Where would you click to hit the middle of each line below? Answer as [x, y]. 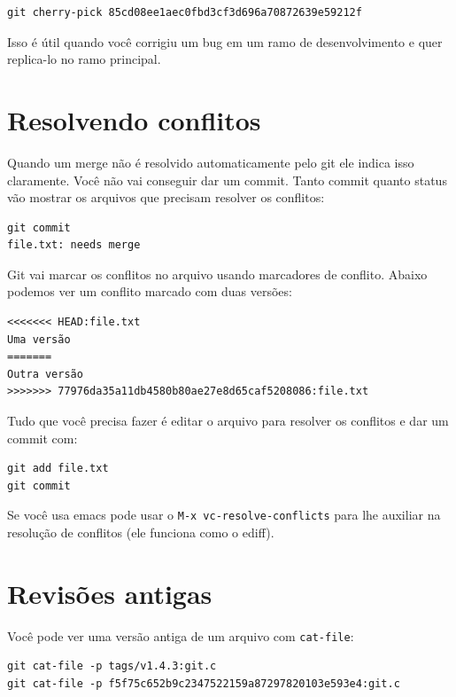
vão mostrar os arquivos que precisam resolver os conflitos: [166, 197]
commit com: [43, 438]
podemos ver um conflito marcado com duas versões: [150, 291]
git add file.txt [58, 469]
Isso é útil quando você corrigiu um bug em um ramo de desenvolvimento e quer [225, 41]
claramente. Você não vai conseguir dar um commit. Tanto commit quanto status [227, 180]
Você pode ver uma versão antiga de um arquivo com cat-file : [181, 635]
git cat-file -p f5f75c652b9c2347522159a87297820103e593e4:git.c [204, 684]
